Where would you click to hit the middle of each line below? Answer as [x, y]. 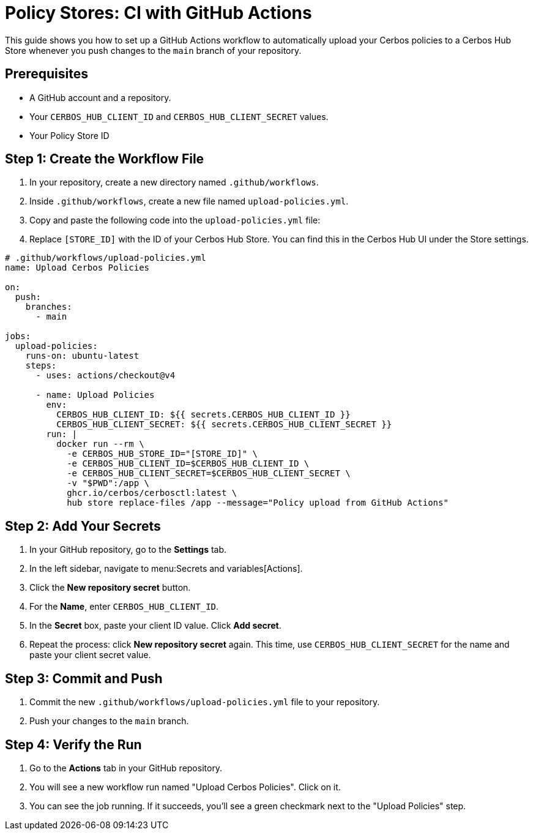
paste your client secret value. [90, 655]
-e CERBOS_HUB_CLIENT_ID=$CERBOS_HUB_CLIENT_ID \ [188, 464]
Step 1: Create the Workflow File [105, 159]
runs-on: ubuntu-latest [82, 356]
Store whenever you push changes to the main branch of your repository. [153, 50]
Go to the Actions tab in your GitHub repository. [126, 768]
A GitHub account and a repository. [100, 97]
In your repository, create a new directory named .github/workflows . [174, 182]
